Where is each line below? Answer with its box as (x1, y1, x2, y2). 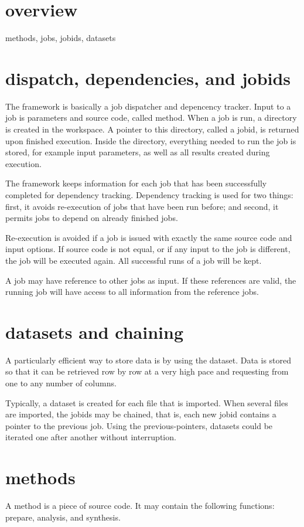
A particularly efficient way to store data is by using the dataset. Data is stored (5, 353, 292, 366)
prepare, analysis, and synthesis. (5, 511, 121, 523)
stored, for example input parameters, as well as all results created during (5, 146, 270, 158)
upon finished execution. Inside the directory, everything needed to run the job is (5, 134, 296, 147)
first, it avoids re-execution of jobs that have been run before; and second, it (5, 200, 279, 212)
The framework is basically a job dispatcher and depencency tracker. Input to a (5, 100, 291, 112)
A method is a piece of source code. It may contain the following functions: (5, 499, 275, 512)
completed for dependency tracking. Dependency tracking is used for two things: (5, 189, 293, 200)
